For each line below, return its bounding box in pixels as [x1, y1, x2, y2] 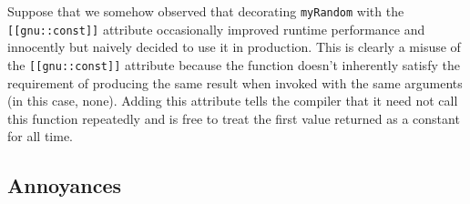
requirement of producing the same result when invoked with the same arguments [7, 73, 463, 92]
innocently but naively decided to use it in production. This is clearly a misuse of [7, 37, 461, 56]
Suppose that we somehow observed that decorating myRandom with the [7, 2, 404, 20]
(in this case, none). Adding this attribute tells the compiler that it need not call [7, 91, 458, 110]
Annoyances [7, 171, 122, 199]
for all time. [7, 127, 73, 146]
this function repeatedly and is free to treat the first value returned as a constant [7, 108, 460, 127]
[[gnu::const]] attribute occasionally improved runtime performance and [7, 19, 425, 38]
